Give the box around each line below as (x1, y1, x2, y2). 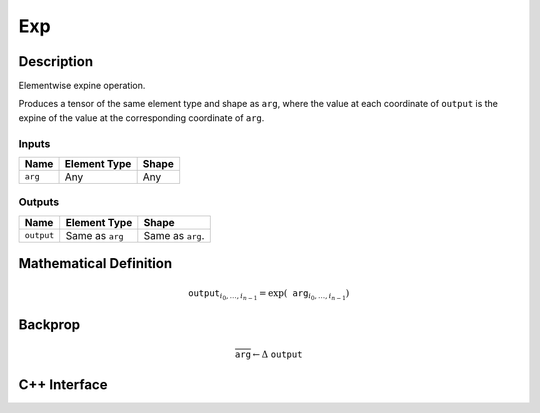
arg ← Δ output (235, 348, 303, 360)
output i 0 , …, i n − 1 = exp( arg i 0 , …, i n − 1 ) (188, 287, 350, 302)
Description (18, 53, 94, 70)
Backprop (18, 316, 81, 334)
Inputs (18, 136, 51, 150)
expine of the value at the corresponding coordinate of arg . (18, 111, 265, 124)
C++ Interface (18, 376, 108, 393)
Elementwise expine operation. (18, 80, 146, 92)
